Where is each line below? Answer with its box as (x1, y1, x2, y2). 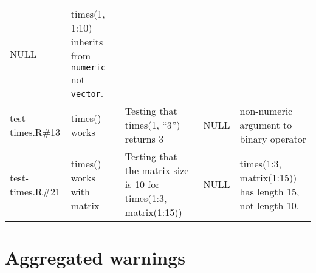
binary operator (239, 132, 307, 146)
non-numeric (239, 104, 293, 118)
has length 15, (239, 184, 300, 198)
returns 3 (125, 132, 164, 146)
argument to (239, 118, 292, 132)
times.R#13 (10, 124, 60, 139)
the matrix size (125, 163, 189, 177)
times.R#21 (10, 184, 60, 198)
